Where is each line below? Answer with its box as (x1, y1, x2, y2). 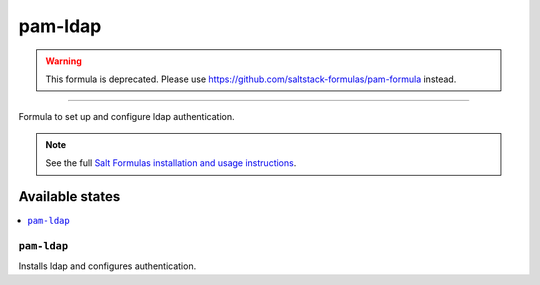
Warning (45, 55, 82, 67)
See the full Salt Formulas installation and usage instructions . (45, 157, 297, 169)
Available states (18, 188, 121, 205)
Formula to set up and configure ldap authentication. (18, 111, 235, 123)
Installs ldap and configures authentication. (18, 260, 197, 272)
